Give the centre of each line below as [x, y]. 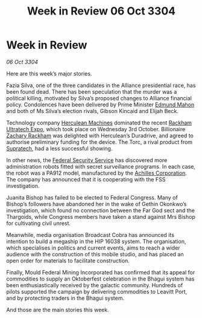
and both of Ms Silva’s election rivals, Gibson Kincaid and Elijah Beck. [93, 111]
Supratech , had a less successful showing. [59, 148]
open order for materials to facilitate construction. [68, 261]
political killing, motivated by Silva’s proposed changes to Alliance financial [99, 98]
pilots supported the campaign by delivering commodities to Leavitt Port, [97, 291]
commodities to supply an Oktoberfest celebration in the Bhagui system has [100, 279]
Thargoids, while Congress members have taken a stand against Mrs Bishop [101, 216]
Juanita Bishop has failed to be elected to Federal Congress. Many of [92, 197]
